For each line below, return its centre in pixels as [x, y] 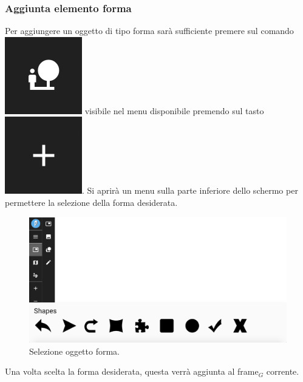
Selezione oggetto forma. [74, 351]
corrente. [283, 371]
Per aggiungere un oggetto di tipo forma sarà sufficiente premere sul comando [149, 31]
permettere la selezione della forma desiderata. [91, 202]
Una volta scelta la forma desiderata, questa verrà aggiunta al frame [132, 371]
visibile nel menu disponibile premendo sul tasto [174, 110]
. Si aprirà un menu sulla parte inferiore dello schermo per [190, 190]
